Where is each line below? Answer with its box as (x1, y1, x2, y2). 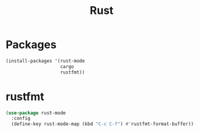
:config (11, 115, 31, 121)
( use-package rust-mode (5, 110, 66, 116)
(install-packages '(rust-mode (5, 58, 85, 64)
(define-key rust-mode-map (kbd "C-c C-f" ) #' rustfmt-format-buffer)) (11, 121, 194, 128)
